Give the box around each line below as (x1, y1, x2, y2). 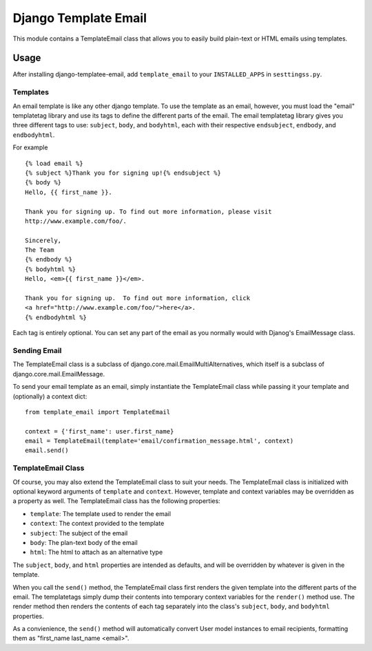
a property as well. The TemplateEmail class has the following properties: (12, 497, 220, 505)
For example (12, 143, 48, 151)
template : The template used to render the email (30, 509, 172, 517)
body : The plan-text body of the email (30, 538, 138, 546)
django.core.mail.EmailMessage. (12, 370, 105, 378)
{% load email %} (25, 159, 83, 167)
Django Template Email (12, 10, 147, 25)
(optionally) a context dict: (12, 392, 87, 401)
